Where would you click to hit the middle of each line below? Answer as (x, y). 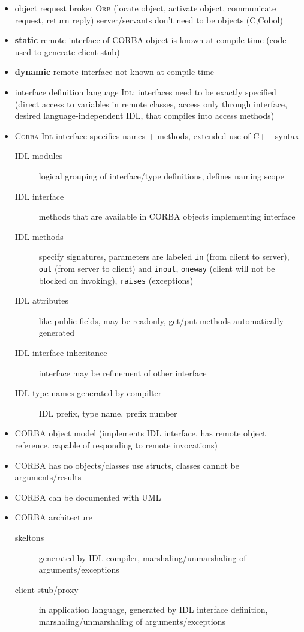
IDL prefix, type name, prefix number (108, 413)
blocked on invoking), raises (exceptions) (116, 280)
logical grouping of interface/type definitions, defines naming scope (161, 176)
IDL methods (39, 236)
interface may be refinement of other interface (123, 372)
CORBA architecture (53, 517)
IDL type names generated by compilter (88, 393)
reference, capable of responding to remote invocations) (116, 445)
